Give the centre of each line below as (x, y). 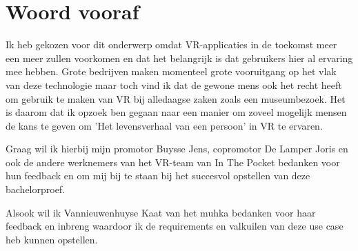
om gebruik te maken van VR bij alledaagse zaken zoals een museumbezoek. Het (176, 98)
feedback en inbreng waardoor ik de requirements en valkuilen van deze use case (175, 226)
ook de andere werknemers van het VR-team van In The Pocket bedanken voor (173, 162)
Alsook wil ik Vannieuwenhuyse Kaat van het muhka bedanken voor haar (161, 212)
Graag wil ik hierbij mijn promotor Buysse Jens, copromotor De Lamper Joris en (177, 149)
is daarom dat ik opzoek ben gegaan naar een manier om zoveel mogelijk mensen (176, 112)
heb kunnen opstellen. (52, 239)
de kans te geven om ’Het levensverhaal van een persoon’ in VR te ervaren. (164, 125)
